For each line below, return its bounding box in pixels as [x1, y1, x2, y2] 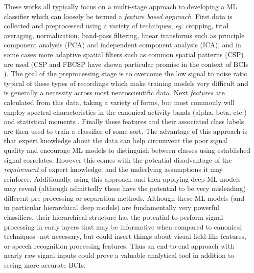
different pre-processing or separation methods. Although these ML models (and [4, 192, 245, 203]
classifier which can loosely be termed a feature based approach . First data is [4, 11, 232, 21]
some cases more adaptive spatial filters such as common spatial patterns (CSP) [4, 49, 244, 59]
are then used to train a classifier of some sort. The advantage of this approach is [4, 126, 248, 136]
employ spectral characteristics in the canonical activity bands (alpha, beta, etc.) [4, 106, 247, 117]
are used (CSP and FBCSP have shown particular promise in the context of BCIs [4, 59, 249, 69]
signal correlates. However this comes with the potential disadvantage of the [4, 154, 232, 165]
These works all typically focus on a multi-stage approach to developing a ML [4, 1, 237, 11]
